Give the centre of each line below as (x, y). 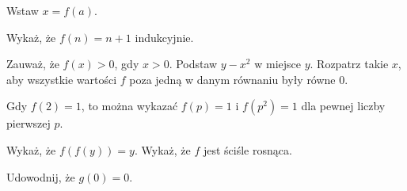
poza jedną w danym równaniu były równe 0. (239, 79)
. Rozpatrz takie (349, 64)
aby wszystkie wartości (62, 79)
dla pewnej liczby (343, 106)
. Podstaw (193, 64)
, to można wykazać (129, 106)
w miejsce (278, 64)
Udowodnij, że (41, 176)
